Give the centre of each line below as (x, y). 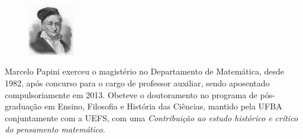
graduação (23, 106)
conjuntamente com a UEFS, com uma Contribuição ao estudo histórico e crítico (151, 117)
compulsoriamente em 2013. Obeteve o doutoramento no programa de (131, 94)
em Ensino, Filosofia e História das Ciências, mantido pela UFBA (163, 106)
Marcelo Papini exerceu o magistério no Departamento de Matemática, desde (144, 71)
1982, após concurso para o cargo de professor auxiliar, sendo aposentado (137, 83)
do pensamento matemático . (55, 129)
